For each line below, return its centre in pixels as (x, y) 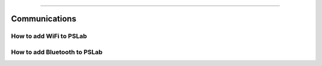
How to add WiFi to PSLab (49, 36)
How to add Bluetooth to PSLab (57, 52)
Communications (44, 19)
